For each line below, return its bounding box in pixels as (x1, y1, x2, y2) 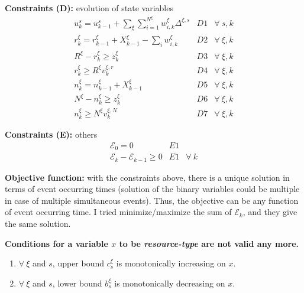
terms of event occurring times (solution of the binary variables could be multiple (5, 183, 300, 195)
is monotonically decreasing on (114, 276, 225, 289)
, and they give (242, 206, 297, 218)
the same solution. (5, 217, 71, 230)
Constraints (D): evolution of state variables (5, 2, 173, 14)
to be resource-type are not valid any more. (119, 237, 299, 249)
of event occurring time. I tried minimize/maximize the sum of (5, 206, 232, 218)
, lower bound (52, 276, 102, 289)
